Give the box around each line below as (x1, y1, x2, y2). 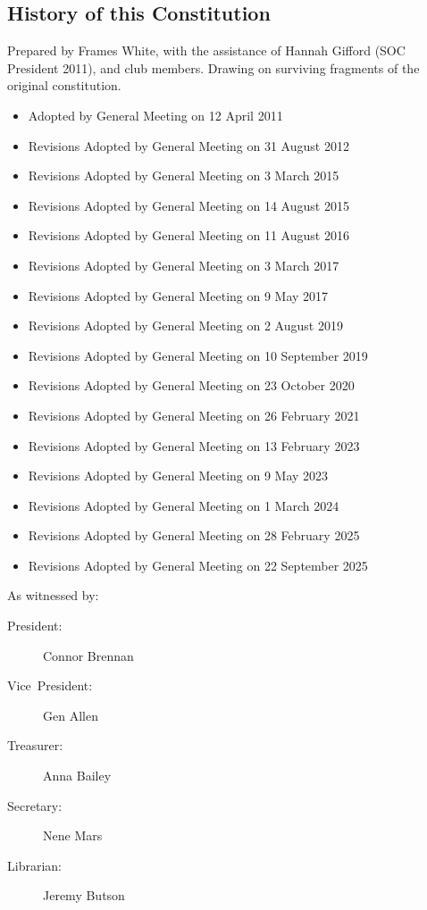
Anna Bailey (43, 766, 112, 785)
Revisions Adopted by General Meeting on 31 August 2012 (28, 136, 349, 154)
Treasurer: (7, 736, 63, 755)
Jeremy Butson (43, 886, 125, 905)
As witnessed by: (7, 586, 99, 605)
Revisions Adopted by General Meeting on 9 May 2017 (28, 286, 329, 305)
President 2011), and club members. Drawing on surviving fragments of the (7, 58, 420, 77)
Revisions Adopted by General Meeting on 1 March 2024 (28, 496, 339, 514)
